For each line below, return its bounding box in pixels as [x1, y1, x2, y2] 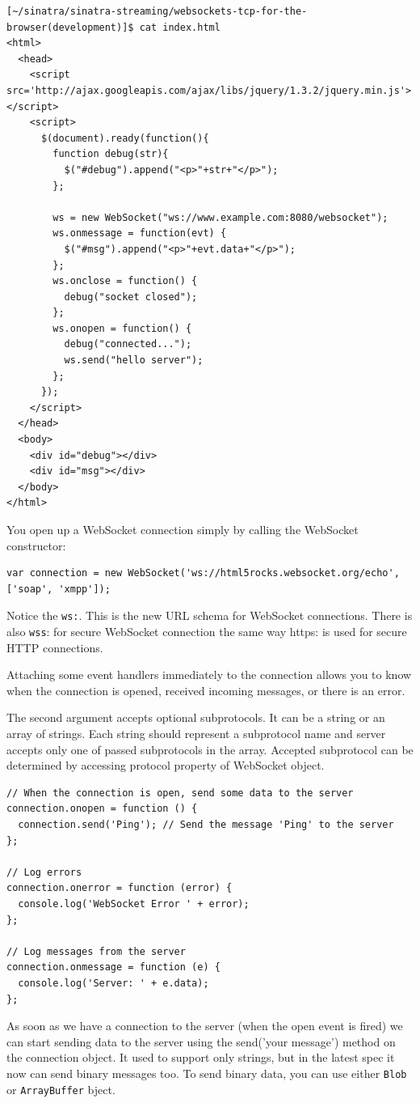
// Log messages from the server [6, 945, 186, 957]
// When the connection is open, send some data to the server [6, 787, 354, 799]
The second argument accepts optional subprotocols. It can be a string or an [6, 709, 385, 726]
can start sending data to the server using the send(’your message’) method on [6, 1033, 396, 1050]
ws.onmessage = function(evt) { [52, 227, 227, 240]
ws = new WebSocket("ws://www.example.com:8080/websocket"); [52, 211, 388, 223]
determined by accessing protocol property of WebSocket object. [6, 757, 325, 774]
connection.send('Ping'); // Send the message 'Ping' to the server [18, 819, 394, 831]
